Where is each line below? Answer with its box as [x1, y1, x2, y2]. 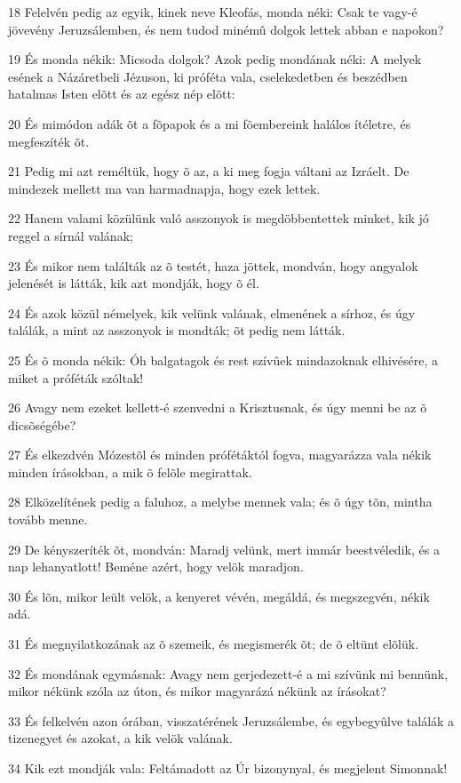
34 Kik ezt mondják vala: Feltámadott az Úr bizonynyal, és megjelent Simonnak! [8, 759, 448, 777]
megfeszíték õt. [8, 132, 90, 150]
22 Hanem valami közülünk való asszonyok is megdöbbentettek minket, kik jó [8, 209, 429, 228]
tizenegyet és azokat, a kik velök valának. [8, 729, 233, 747]
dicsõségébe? [8, 415, 76, 434]
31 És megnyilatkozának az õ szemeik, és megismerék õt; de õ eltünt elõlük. [8, 635, 419, 653]
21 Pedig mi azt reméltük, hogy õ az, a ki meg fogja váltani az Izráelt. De [8, 162, 409, 180]
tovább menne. [8, 510, 88, 529]
